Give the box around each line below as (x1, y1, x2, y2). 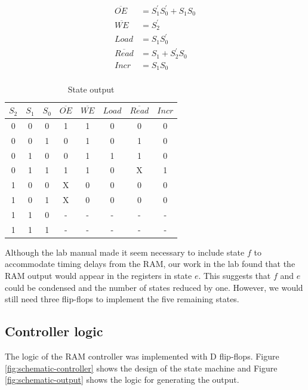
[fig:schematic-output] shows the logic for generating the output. (5, 373, 239, 386)
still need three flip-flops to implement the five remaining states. (5, 293, 239, 305)
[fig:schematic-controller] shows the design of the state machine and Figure (5, 361, 278, 374)
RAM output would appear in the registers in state (5, 269, 192, 282)
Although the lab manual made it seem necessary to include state (5, 245, 245, 258)
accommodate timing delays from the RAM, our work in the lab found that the (5, 257, 295, 270)
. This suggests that (198, 269, 271, 282)
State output (67, 83, 115, 96)
